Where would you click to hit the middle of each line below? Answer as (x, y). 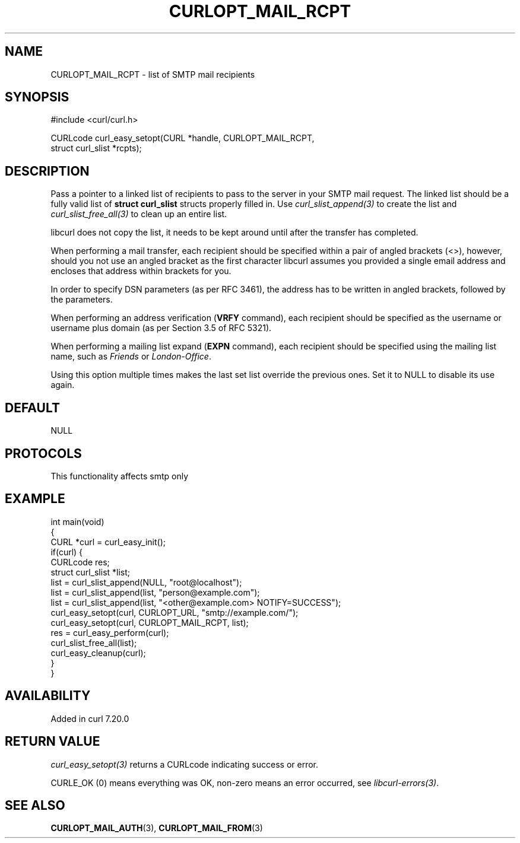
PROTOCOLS (43, 453)
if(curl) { (67, 552)
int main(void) (77, 521)
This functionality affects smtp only (120, 476)
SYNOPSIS (37, 97)
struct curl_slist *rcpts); (96, 148)
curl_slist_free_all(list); (94, 642)
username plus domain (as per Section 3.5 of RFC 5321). (161, 328)
